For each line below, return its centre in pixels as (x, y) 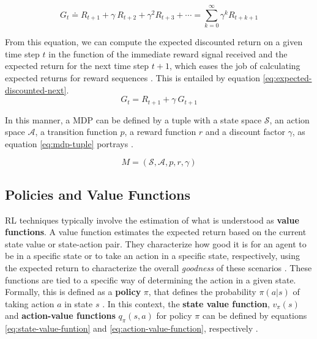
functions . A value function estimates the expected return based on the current (156, 232)
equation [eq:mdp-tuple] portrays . (69, 143)
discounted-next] (36, 89)
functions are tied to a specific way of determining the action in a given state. (151, 279)
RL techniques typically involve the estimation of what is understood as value (152, 220)
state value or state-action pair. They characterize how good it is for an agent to (156, 243)
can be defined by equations (255, 315)
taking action (30, 303)
